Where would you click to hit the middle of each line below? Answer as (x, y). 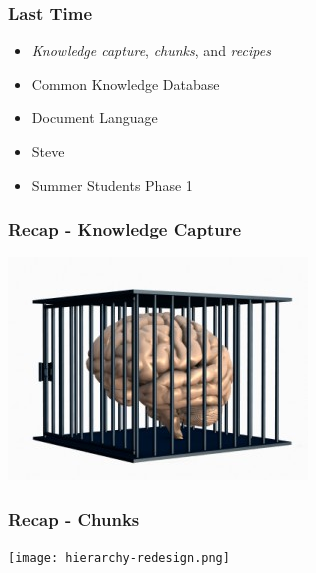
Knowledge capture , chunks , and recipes (151, 50)
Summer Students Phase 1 (112, 184)
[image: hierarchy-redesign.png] (119, 558)
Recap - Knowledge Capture (125, 229)
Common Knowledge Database (125, 83)
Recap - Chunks (74, 518)
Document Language (94, 117)
